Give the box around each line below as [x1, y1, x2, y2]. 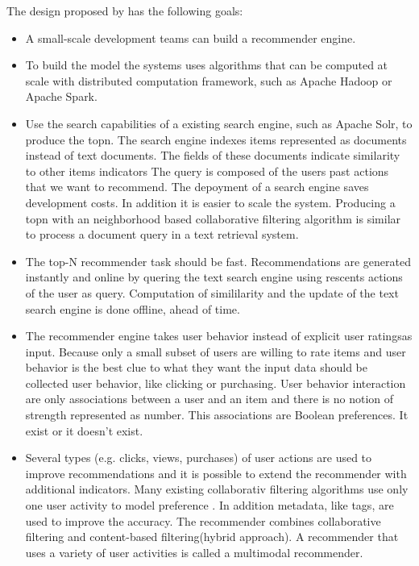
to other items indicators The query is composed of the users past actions [25, 162, 389, 179]
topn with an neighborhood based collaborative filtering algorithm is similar [25, 210, 401, 227]
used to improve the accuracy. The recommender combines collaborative [25, 512, 381, 529]
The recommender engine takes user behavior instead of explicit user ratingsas [25, 327, 413, 344]
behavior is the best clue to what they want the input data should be [25, 359, 367, 376]
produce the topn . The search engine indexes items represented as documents [25, 131, 407, 148]
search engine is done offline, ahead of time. [25, 300, 240, 317]
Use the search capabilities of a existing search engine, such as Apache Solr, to [25, 114, 413, 131]
